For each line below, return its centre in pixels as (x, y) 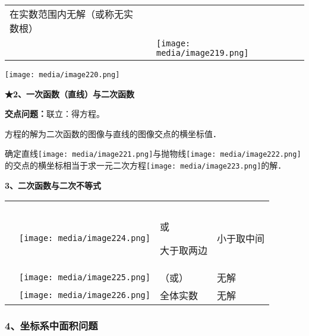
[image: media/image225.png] (85, 278)
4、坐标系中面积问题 (51, 326)
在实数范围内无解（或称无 (67, 14)
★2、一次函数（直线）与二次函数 (70, 93)
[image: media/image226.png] (85, 295)
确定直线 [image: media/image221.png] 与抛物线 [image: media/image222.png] (153, 153)
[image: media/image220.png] (62, 75)
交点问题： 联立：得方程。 (55, 114)
